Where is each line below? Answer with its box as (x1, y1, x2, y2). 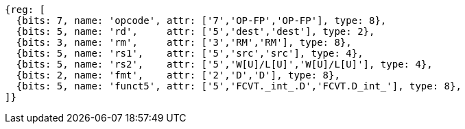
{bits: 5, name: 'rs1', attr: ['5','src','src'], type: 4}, (16, 48, 363, 59)
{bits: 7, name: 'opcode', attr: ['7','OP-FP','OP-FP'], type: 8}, (16, 15, 387, 26)
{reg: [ (5, 4, 46, 15)
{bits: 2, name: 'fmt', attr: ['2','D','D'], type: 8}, (16, 70, 340, 81)
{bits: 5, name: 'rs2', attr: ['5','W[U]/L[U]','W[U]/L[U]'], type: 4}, (16, 59, 433, 70)
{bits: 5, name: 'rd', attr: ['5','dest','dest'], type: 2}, (16, 26, 375, 37)
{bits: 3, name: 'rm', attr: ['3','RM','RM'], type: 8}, (16, 37, 352, 48)
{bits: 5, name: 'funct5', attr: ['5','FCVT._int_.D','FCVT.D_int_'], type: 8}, (16, 81, 462, 91)
